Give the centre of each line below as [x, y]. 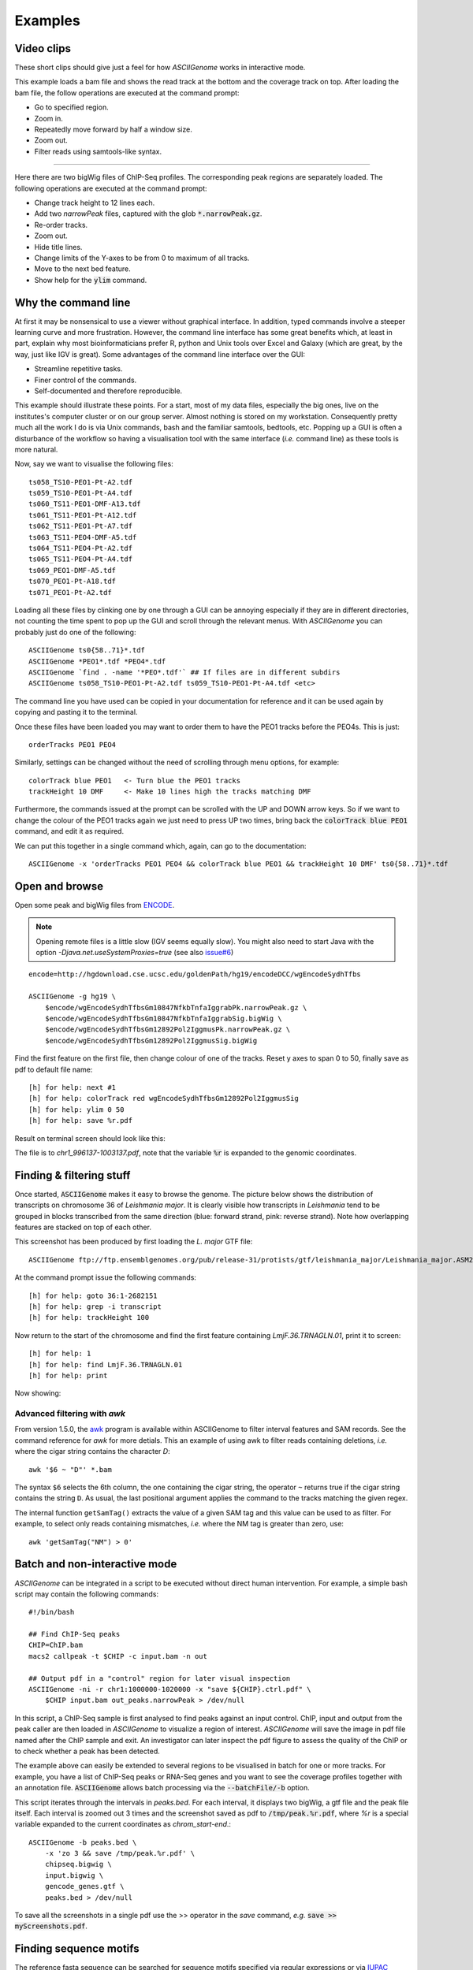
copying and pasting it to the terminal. [76, 712]
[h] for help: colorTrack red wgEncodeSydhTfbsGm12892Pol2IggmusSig [164, 1098]
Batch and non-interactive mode [96, 1564]
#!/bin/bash [52, 1612]
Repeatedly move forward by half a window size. [113, 129]
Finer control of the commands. [86, 380]
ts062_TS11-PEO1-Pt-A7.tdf [81, 526]
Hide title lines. [58, 247]
